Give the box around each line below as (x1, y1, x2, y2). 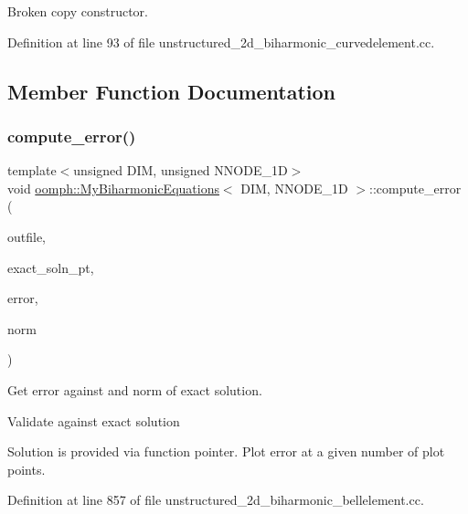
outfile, (7, 226, 47, 246)
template (7, 161, 57, 180)
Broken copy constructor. (7, 2, 148, 20)
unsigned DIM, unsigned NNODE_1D (73, 161, 288, 180)
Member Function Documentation (7, 77, 336, 105)
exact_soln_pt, (7, 257, 94, 277)
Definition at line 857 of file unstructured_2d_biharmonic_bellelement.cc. (7, 490, 424, 509)
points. (7, 459, 46, 478)
